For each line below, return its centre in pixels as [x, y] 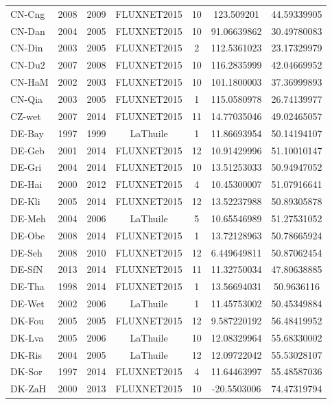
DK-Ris [26, 354]
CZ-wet [26, 116]
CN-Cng [28, 13]
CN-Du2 [28, 65]
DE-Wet [27, 304]
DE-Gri [26, 167]
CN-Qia [27, 98]
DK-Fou [27, 320]
